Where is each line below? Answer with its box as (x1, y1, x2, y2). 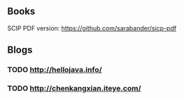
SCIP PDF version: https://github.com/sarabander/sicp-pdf (7, 24, 177, 32)
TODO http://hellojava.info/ (7, 65, 103, 75)
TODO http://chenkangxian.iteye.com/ (7, 83, 141, 93)
